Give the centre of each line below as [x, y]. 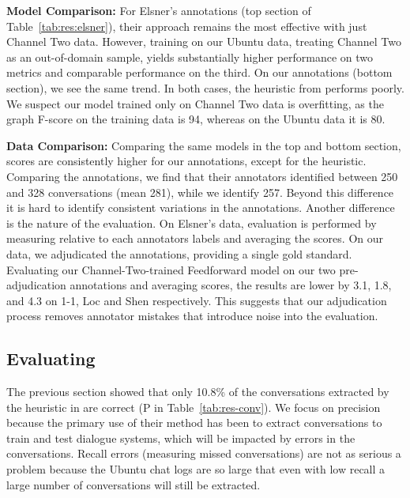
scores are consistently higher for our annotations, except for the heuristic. [186, 161]
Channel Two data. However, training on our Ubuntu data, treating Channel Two [204, 41]
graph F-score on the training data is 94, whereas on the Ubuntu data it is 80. [196, 119]
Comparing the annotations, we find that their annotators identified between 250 [202, 176]
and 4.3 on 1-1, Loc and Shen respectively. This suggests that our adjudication [197, 300]
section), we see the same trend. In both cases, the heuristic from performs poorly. [205, 87]
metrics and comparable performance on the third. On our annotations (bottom [199, 72]
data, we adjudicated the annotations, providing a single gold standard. [179, 253]
